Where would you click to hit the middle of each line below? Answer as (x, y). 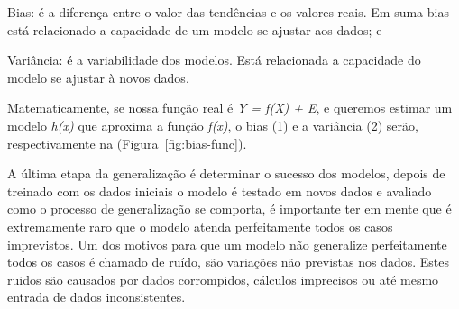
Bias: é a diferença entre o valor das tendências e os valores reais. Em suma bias (228, 12)
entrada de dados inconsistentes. (96, 297)
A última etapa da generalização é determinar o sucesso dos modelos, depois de (226, 173)
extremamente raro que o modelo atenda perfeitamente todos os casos (200, 226)
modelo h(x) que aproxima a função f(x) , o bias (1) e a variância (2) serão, (213, 125)
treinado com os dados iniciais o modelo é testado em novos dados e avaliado (220, 191)
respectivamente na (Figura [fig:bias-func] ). (127, 143)
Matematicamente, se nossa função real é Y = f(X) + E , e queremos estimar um (230, 108)
